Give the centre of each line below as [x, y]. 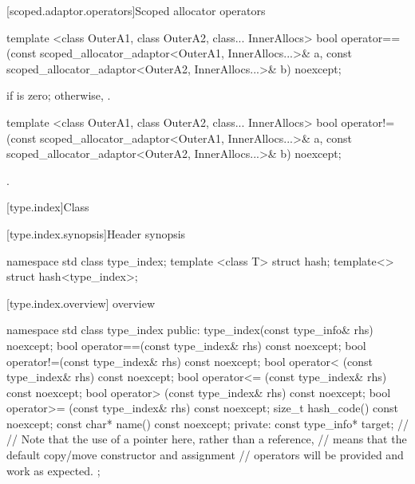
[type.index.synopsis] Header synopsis [96, 233]
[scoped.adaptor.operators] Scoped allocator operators [136, 10]
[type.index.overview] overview [81, 303]
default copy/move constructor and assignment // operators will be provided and [205, 455]
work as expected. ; [53, 470]
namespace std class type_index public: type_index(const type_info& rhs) [190, 330]
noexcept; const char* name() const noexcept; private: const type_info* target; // [207, 423]
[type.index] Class [48, 207]
